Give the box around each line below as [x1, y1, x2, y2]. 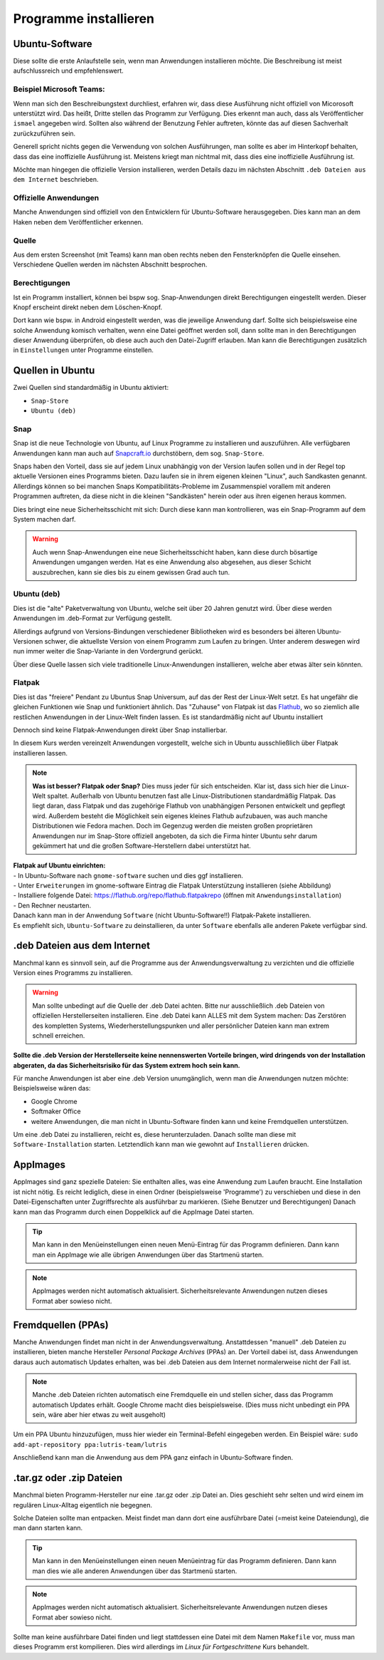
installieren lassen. [13, 748, 68, 757]
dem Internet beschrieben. [13, 175, 99, 184]
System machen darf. [13, 515, 76, 524]
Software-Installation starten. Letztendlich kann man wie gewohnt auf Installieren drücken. [13, 1140, 309, 1149]
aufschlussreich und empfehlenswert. [13, 66, 124, 75]
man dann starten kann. [13, 1524, 83, 1532]
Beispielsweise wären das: [13, 1084, 91, 1093]
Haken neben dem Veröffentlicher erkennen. [13, 217, 144, 226]
